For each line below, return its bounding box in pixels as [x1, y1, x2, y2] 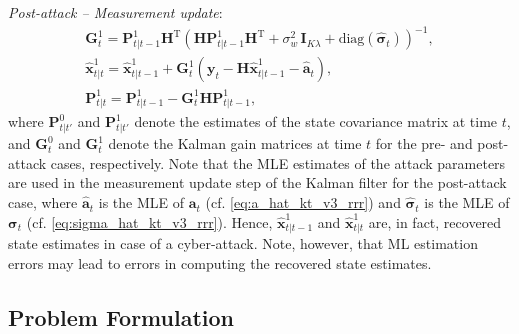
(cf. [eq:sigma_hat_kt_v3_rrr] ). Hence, [26, 211, 273, 232]
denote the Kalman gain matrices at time [108, 133, 362, 154]
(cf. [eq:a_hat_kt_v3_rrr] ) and [205, 192, 401, 213]
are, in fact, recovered [368, 211, 502, 232]
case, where [8, 192, 78, 213]
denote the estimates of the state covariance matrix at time [134, 111, 498, 132]
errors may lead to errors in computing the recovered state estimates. [8, 252, 432, 273]
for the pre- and [375, 133, 473, 154]
